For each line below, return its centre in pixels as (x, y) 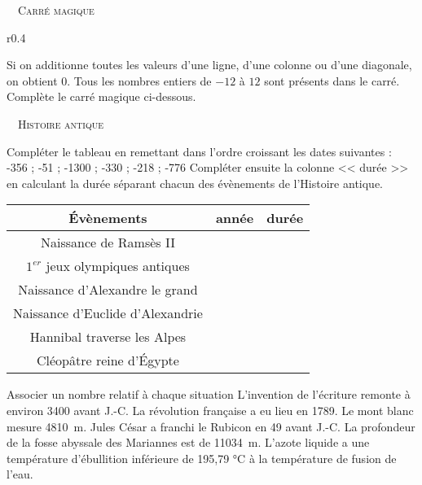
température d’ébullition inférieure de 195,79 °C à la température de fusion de (202, 458)
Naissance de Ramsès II (108, 242)
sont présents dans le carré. (332, 80)
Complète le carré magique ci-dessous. (101, 96)
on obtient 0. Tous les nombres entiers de (109, 80)
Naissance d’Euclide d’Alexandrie (108, 313)
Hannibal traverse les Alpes (108, 337)
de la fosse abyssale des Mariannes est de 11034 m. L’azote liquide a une (188, 442)
